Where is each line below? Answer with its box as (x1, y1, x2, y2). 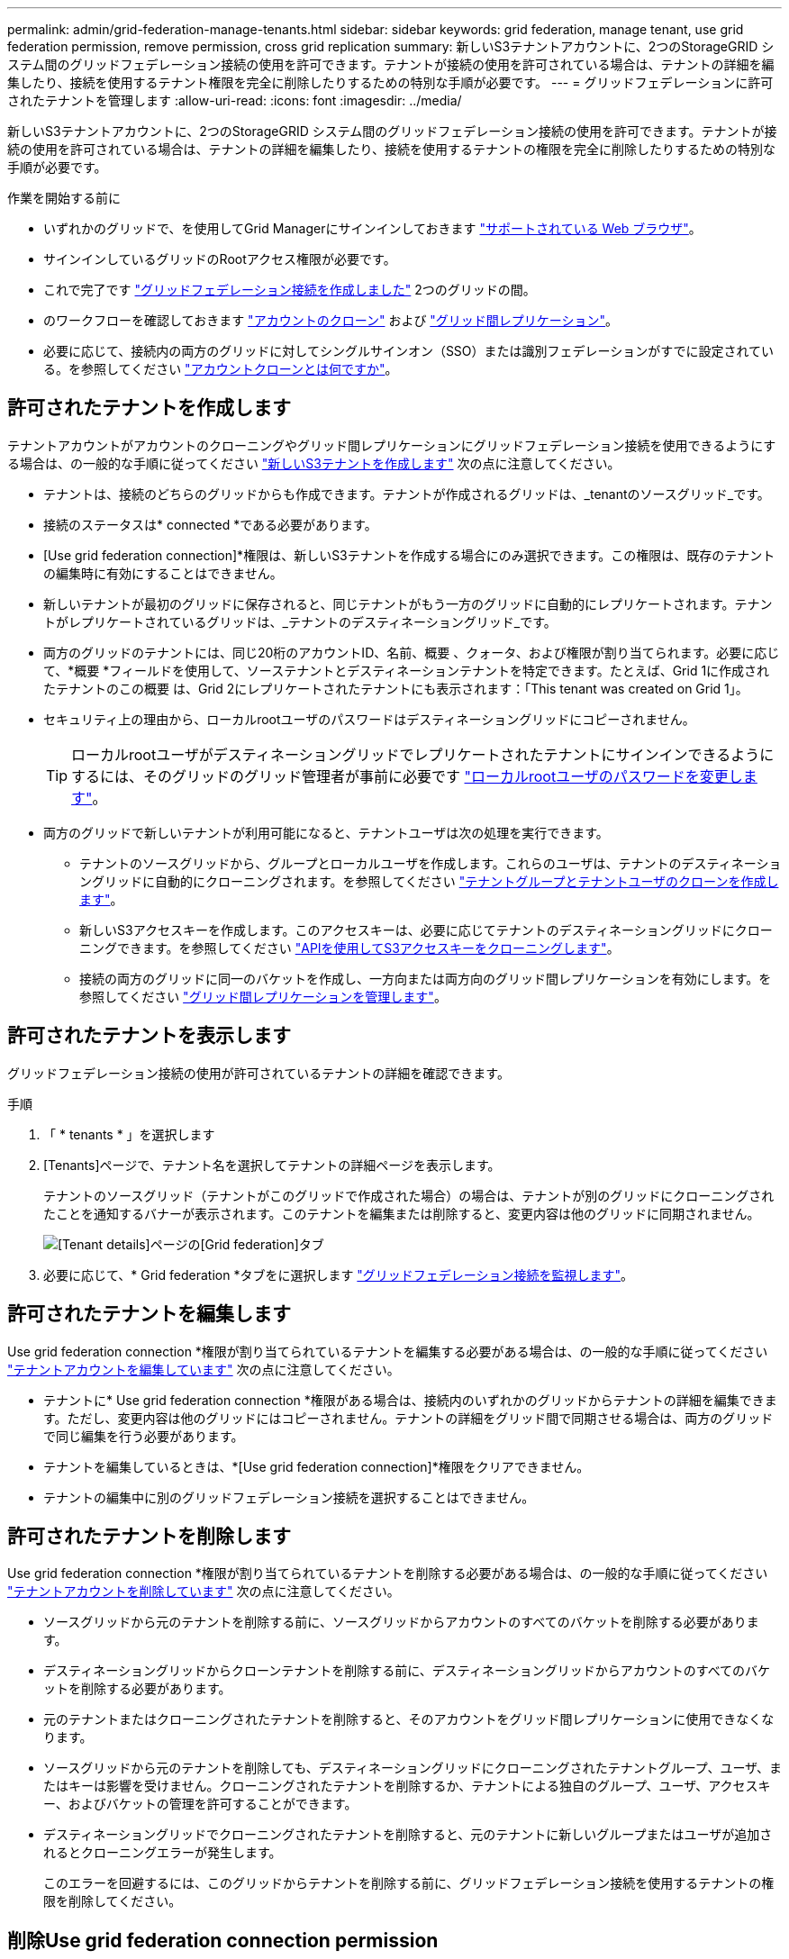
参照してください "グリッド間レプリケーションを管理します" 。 (79, 988, 447, 1004)
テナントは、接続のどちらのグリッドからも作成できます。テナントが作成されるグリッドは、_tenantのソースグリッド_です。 (43, 485, 770, 502)
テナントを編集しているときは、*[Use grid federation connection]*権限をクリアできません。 (43, 1458, 590, 1474)
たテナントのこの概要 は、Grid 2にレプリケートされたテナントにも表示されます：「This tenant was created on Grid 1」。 (43, 680, 748, 696)
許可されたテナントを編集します (7, 1302, 291, 1326)
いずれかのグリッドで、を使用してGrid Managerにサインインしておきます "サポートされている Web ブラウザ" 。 (43, 221, 702, 236)
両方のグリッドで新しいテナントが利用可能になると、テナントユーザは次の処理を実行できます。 (43, 824, 609, 840)
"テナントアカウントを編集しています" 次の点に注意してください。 (7, 1361, 400, 1377)
